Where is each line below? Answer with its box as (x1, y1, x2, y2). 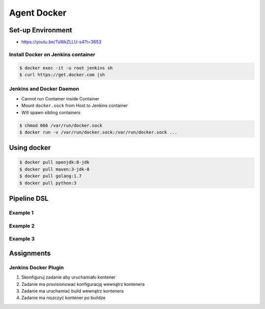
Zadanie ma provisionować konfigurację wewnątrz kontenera (21, 281, 145, 287)
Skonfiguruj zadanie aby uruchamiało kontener (21, 274, 116, 280)
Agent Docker (9, 7, 67, 18)
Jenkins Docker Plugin (9, 264, 64, 271)
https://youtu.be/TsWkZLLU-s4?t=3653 (21, 39, 102, 45)
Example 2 (9, 222, 35, 229)
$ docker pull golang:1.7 (19, 173, 82, 179)
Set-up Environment (9, 26, 72, 34)
